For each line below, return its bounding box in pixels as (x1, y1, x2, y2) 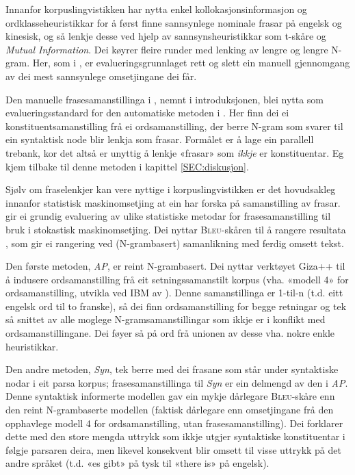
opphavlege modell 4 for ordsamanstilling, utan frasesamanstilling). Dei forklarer (5, 415, 343, 430)
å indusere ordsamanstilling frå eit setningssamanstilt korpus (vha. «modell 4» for (5, 272, 349, 286)
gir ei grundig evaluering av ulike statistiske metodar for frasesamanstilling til (5, 209, 331, 223)
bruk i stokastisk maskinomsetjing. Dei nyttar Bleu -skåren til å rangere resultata (5, 222, 346, 236)
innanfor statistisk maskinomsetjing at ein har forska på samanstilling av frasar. (5, 195, 341, 209)
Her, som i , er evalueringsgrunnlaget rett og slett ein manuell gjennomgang (32, 55, 350, 70)
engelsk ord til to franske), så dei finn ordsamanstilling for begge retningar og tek (5, 298, 347, 313)
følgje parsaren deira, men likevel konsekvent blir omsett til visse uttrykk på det (5, 442, 341, 457)
